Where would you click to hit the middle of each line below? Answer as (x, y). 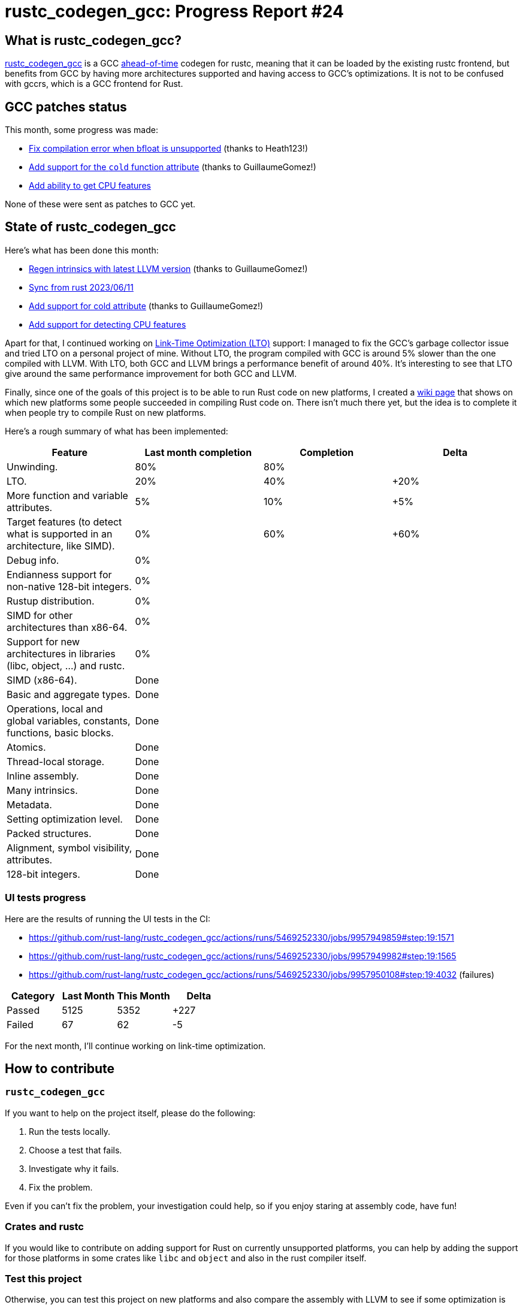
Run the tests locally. (70, 1131)
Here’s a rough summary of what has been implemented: (117, 431)
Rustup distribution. (51, 601)
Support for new (43, 641)
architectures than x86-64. (67, 627)
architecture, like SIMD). (61, 546)
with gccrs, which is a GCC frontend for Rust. (94, 84)
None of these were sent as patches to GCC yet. (100, 204)
